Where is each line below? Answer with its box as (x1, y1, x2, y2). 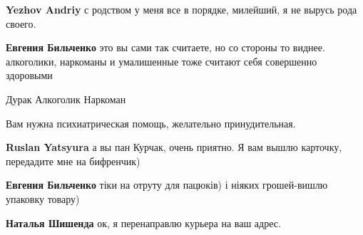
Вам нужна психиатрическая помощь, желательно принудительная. (6, 115, 296, 130)
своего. (6, 16, 36, 31)
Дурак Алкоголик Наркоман (6, 91, 126, 106)
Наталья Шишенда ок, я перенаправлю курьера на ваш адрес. (6, 215, 281, 230)
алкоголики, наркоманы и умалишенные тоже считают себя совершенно (6, 53, 317, 68)
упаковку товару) (6, 191, 80, 206)
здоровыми (6, 68, 53, 83)
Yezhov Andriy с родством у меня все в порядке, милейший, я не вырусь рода (6, 2, 357, 16)
